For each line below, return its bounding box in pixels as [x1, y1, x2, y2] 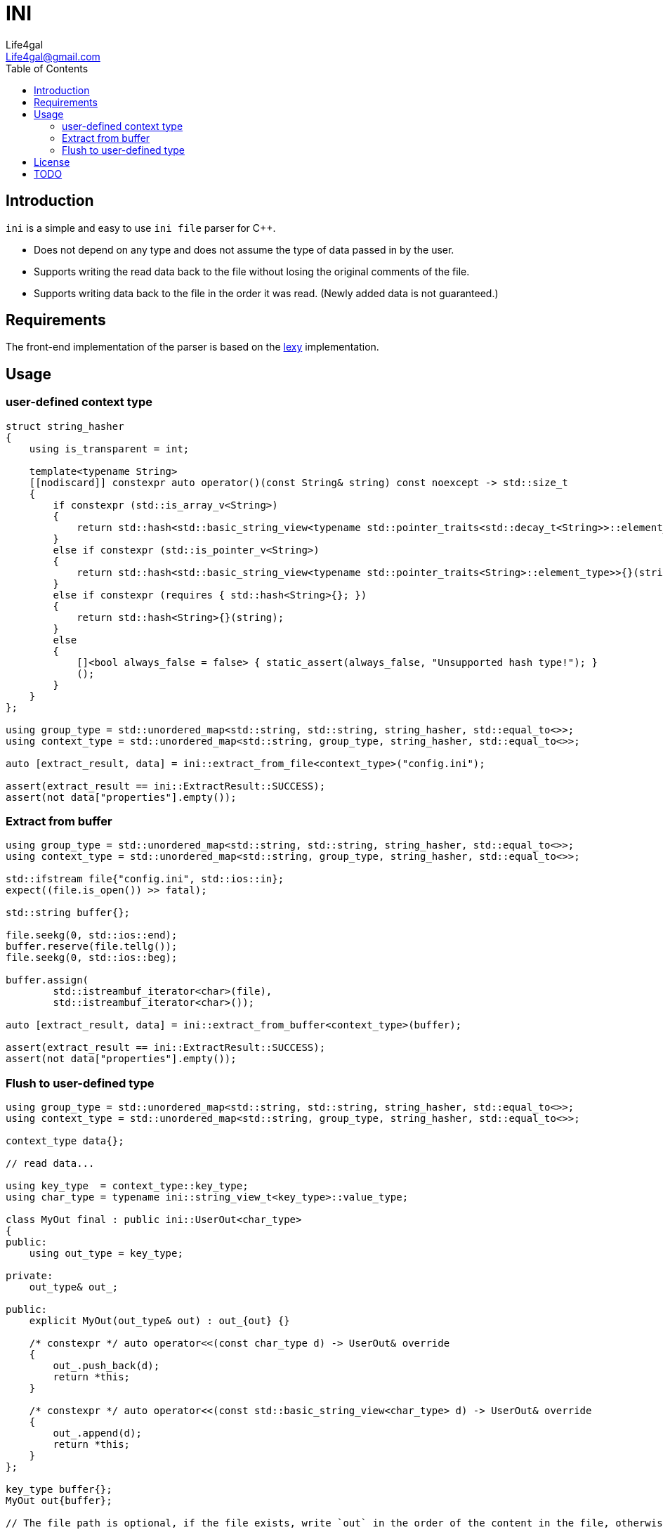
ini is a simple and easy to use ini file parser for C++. [6, 221, 276, 234]
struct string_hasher [6, 420, 124, 432]
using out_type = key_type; [29, 1248, 183, 1260]
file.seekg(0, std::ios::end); [6, 929, 178, 941]
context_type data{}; [6, 1135, 124, 1147]
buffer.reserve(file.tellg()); [6, 941, 178, 953]
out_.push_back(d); [53, 1360, 160, 1372]
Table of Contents [6, 62, 88, 74]
